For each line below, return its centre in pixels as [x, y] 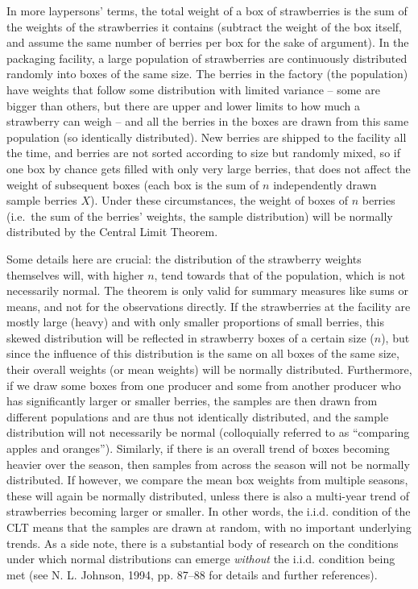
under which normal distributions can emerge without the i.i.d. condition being [201, 559]
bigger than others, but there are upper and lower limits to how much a [184, 105]
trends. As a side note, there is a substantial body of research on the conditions [203, 543]
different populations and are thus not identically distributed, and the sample [198, 416]
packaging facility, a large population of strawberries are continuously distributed [207, 58]
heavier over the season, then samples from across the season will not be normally [208, 464]
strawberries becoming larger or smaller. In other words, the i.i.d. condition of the [209, 511]
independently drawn [325, 184]
